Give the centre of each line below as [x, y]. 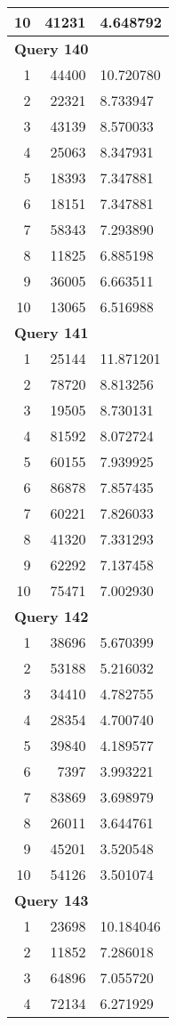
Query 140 [52, 48]
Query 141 [52, 332]
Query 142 [52, 616]
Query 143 [52, 900]
